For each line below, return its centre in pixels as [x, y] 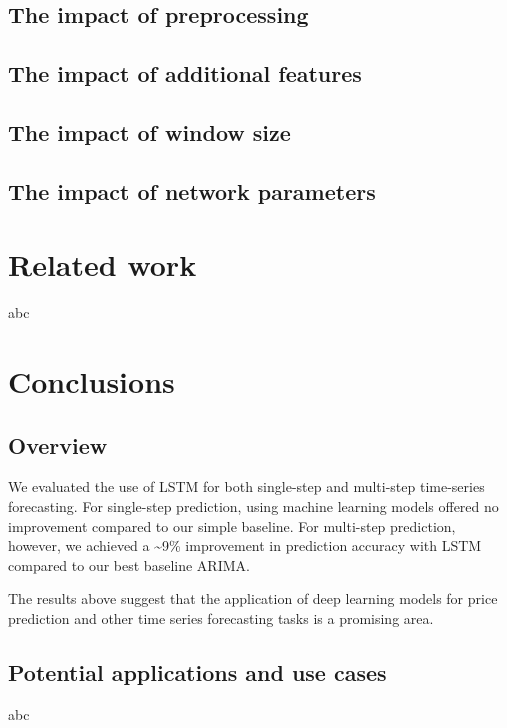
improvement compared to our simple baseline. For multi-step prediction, [232, 525]
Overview [58, 444]
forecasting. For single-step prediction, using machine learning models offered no [253, 506]
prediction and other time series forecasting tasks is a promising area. [221, 617]
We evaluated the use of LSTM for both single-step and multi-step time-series [246, 486]
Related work [102, 264]
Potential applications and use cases [197, 671]
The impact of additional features [185, 73]
